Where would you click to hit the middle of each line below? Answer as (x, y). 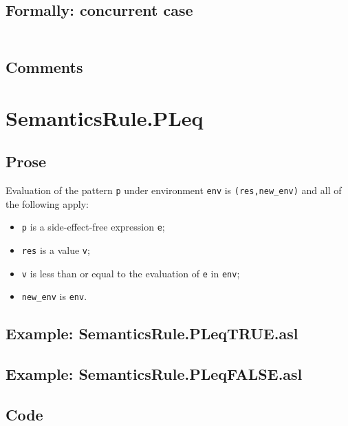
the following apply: (47, 203)
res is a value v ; (56, 249)
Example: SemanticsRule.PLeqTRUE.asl (152, 333)
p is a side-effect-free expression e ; (93, 227)
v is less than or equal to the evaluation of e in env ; (131, 273)
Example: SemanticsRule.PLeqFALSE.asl (154, 374)
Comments (44, 67)
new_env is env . (54, 296)
